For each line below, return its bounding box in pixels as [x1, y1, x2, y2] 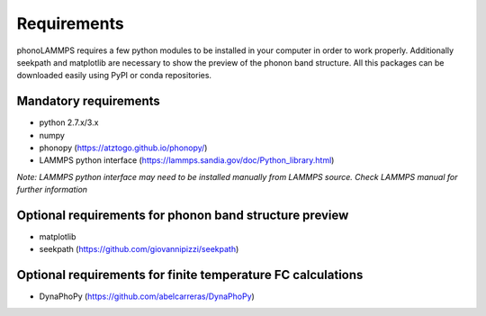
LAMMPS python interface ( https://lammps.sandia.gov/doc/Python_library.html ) [39, 155, 335, 166]
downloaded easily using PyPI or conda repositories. [16, 70, 211, 81]
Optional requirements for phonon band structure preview [16, 208, 349, 222]
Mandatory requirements [16, 94, 161, 109]
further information [16, 185, 88, 195]
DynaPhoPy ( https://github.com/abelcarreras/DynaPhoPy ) [39, 291, 256, 302]
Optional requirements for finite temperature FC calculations [16, 267, 364, 283]
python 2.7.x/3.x [39, 117, 99, 128]
